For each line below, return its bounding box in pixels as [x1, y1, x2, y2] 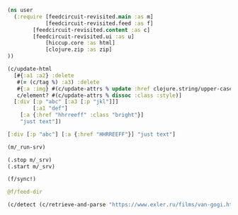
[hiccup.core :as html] [45, 40, 115, 47]
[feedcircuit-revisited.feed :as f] [45, 20, 154, 27]
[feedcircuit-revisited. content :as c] [33, 26, 151, 33]
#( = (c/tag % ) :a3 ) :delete [16, 79, 100, 86]
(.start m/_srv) [7, 163, 55, 170]
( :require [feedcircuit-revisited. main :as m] [13, 13, 154, 21]
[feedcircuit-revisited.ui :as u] [33, 33, 135, 40]
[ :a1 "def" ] [33, 105, 69, 112]
